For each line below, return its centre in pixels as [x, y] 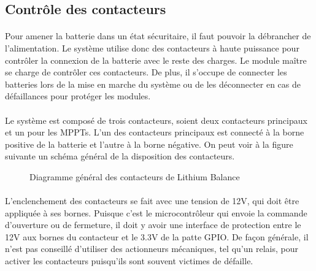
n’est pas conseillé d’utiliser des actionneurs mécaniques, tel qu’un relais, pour [152, 249]
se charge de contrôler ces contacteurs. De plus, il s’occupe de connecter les [146, 72]
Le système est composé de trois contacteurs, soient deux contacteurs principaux [156, 120]
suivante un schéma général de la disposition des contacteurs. [120, 156]
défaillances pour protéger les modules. [78, 96]
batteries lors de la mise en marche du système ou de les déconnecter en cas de [153, 84]
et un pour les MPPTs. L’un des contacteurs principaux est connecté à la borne [155, 132]
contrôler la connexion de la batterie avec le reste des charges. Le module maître [156, 60]
